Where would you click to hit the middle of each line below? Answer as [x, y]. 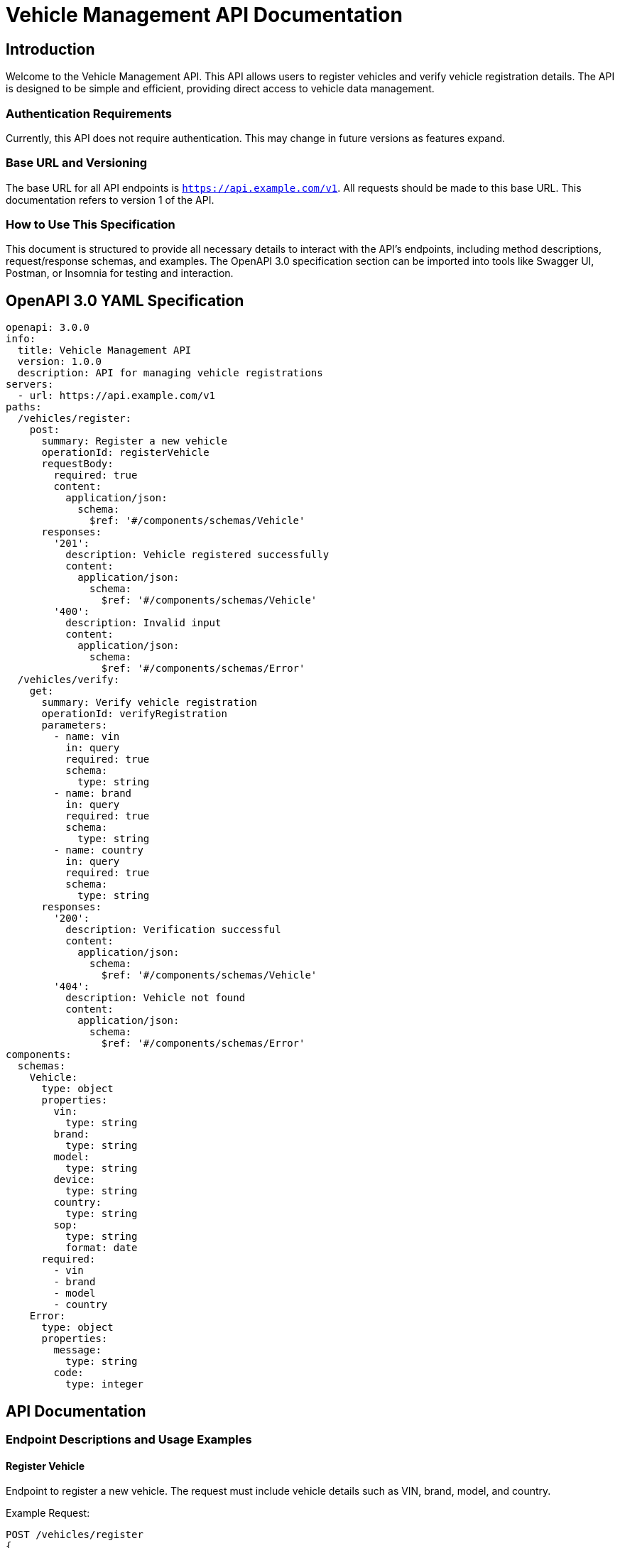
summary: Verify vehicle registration [149, 703]
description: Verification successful [173, 930]
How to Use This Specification [91, 225]
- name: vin [87, 737]
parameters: [75, 725]
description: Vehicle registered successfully [197, 555]
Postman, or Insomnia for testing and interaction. [120, 273]
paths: [24, 407]
